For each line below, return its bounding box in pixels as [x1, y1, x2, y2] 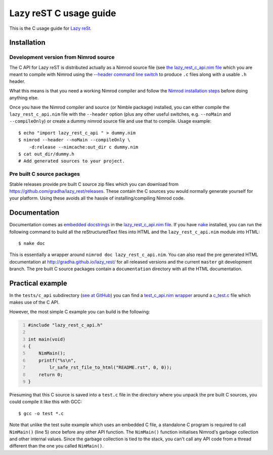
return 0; [38, 372, 63, 377]
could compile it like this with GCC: [9, 399, 82, 405]
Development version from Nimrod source [9, 54, 115, 61]
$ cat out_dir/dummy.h [18, 151, 75, 157]
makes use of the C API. [9, 299, 60, 306]
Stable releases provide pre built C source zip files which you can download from [9, 181, 179, 187]
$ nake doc [18, 240, 45, 246]
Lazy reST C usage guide [9, 8, 116, 19]
